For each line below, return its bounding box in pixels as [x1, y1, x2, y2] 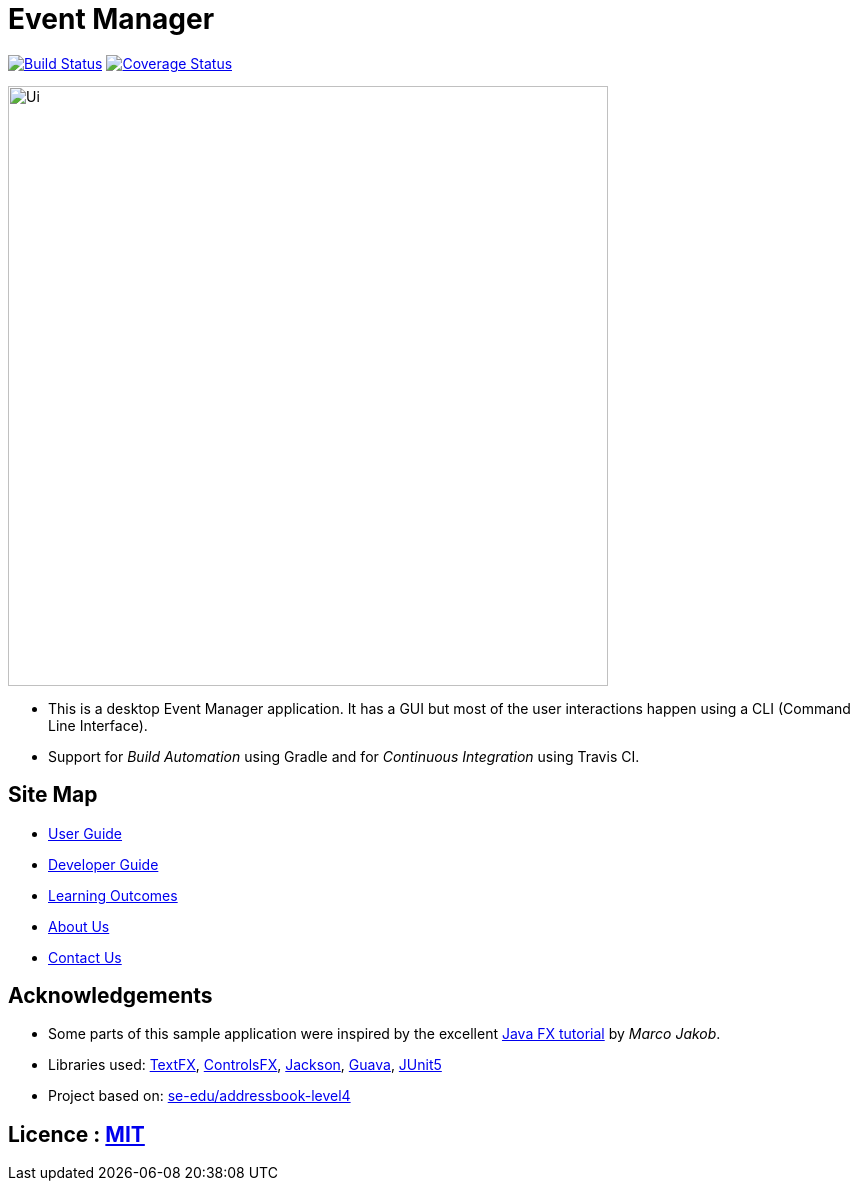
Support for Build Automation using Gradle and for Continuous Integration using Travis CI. [48, 747, 640, 765]
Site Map [8, 782, 98, 808]
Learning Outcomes [48, 886, 178, 904]
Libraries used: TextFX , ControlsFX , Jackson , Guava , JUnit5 [48, 1056, 442, 1074]
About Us [48, 917, 110, 935]
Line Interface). [48, 716, 148, 734]
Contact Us [48, 948, 122, 966]
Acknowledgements [8, 983, 213, 1009]
